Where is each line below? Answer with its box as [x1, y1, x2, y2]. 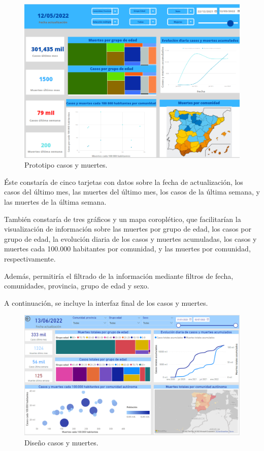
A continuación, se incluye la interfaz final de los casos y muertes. [4, 297, 208, 308]
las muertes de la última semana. [4, 197, 107, 207]
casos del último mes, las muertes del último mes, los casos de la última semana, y [4, 186, 260, 197]
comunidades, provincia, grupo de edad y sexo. [4, 280, 149, 291]
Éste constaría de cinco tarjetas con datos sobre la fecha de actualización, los [4, 176, 243, 187]
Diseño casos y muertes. [24, 437, 98, 447]
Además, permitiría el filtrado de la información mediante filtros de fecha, [4, 270, 234, 281]
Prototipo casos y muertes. [24, 159, 108, 170]
